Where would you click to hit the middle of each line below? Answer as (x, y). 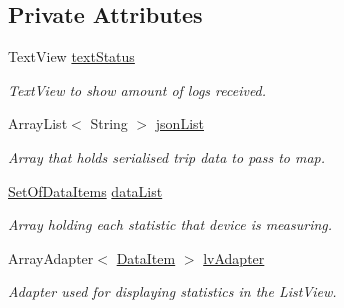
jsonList (179, 123)
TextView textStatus (71, 56)
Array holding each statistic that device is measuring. (170, 224)
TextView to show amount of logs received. (137, 89)
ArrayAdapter (51, 257)
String (109, 123)
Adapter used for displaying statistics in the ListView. (172, 291)
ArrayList (38, 123)
